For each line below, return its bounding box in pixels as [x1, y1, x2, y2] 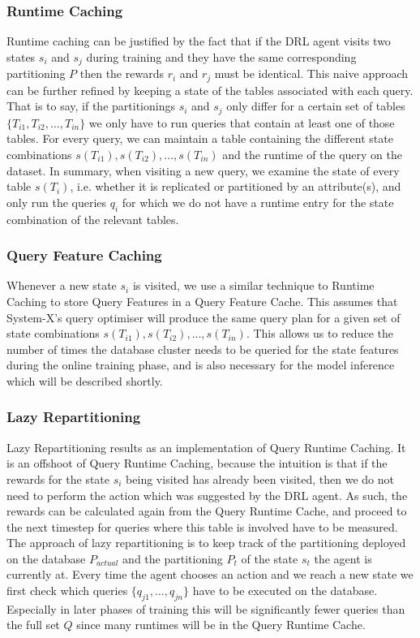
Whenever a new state [6, 277, 117, 294]
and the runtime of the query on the [222, 145, 403, 162]
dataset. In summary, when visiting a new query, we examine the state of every [6, 162, 400, 179]
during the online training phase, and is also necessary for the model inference [6, 356, 395, 373]
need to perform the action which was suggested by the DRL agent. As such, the [6, 486, 408, 503]
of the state [241, 550, 298, 567]
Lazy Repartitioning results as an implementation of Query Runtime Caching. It [6, 438, 406, 455]
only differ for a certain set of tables [226, 97, 405, 114]
